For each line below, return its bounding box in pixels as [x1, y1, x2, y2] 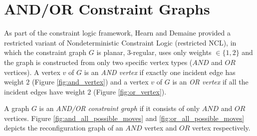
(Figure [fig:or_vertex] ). [93, 86, 167, 96]
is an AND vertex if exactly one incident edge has [84, 66, 236, 77]
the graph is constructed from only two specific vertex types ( [4, 56, 193, 67]
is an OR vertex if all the [172, 76, 249, 87]
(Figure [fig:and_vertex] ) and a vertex [31, 76, 149, 87]
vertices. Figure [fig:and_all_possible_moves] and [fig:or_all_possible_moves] [4, 112, 245, 123]
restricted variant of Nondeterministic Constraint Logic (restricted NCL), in [4, 37, 237, 47]
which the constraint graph [4, 47, 87, 57]
